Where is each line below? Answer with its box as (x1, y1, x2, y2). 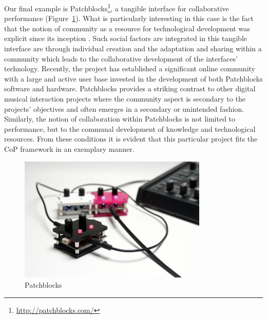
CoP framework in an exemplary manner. (4, 143, 135, 154)
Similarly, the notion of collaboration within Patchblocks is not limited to (4, 113, 236, 124)
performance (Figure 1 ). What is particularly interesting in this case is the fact (4, 13, 254, 24)
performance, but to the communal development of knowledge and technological (4, 123, 256, 134)
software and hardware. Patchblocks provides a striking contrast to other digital (4, 83, 256, 94)
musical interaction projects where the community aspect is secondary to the (4, 93, 245, 104)
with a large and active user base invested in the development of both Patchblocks (4, 73, 263, 84)
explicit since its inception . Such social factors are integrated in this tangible (4, 33, 247, 44)
